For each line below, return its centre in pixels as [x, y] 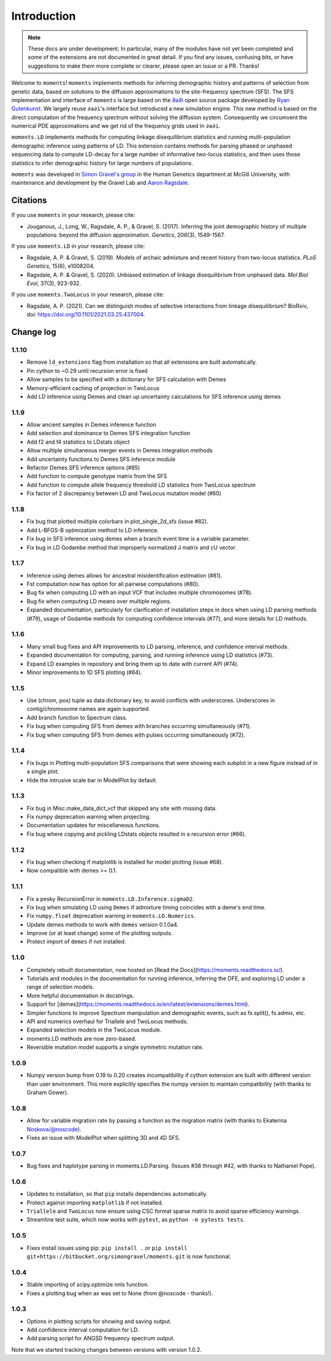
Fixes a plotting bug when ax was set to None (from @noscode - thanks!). [120, 1293]
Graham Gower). [48, 1092]
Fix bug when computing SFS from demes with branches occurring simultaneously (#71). [139, 726]
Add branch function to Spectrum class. [77, 717]
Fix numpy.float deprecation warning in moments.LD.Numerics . [111, 916]
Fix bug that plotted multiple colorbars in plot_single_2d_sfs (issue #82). [117, 522]
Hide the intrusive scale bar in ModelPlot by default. [92, 780]
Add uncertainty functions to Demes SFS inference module [101, 459]
